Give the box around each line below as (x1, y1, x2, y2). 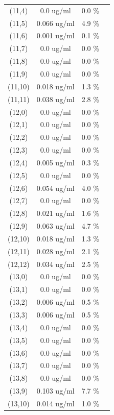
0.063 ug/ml (36, 221, 75, 231)
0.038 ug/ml (36, 93, 75, 104)
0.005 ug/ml (36, 157, 75, 167)
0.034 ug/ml (36, 258, 75, 269)
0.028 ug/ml (36, 246, 75, 256)
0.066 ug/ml (36, 17, 75, 28)
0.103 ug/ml (36, 385, 75, 396)
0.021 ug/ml (36, 208, 75, 218)
